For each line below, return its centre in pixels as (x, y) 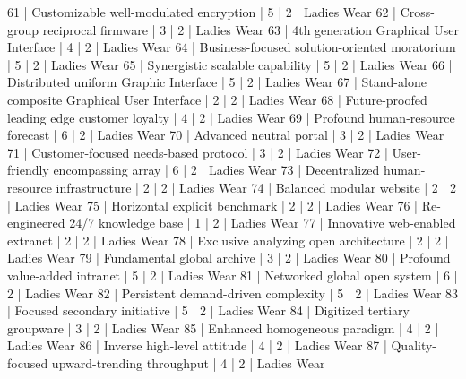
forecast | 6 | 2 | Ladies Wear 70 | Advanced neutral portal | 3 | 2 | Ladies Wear (226, 135)
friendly (28, 170)
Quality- (414, 345)
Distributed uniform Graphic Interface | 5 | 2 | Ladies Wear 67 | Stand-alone (217, 82)
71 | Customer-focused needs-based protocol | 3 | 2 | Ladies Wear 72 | (198, 152)
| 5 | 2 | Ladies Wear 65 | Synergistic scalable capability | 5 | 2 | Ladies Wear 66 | (230, 64)
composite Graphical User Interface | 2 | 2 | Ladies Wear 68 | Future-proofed (217, 99)
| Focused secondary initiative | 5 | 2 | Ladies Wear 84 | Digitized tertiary (208, 310)
